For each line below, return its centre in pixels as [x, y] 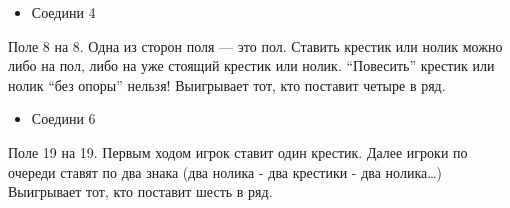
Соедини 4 [63, 12]
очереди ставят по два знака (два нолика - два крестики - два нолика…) [225, 171]
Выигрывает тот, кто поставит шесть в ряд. [140, 191]
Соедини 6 [63, 118]
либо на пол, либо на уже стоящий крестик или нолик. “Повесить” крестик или [251, 65]
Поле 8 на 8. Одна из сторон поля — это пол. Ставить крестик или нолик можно [255, 45]
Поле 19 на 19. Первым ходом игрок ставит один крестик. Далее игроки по [238, 151]
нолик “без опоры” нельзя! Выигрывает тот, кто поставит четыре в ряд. [227, 84]
